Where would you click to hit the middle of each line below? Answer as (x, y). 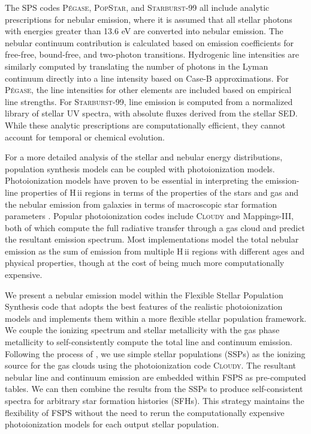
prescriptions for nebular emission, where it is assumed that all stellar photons (149, 19)
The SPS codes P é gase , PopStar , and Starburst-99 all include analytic (137, 7)
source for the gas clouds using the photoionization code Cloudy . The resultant (151, 365)
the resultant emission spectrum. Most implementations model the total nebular (152, 239)
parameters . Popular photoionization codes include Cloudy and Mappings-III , (149, 216)
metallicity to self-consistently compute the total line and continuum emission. (149, 342)
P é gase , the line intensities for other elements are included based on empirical (148, 90)
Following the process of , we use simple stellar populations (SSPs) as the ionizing (155, 353)
